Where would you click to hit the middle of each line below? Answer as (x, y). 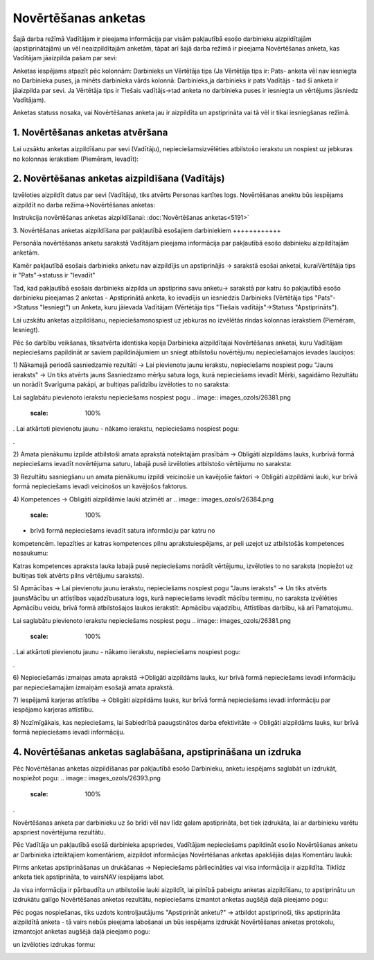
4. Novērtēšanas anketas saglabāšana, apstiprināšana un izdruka (157, 752)
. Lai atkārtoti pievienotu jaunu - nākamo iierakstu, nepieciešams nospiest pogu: (127, 652)
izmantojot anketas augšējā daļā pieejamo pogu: (82, 932)
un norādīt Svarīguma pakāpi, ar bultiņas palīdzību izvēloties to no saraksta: (121, 384)
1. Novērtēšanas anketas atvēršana (90, 133)
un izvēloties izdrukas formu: (54, 944)
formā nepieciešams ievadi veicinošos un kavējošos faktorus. (100, 486)
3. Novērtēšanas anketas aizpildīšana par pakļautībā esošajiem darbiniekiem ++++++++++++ (147, 230)
